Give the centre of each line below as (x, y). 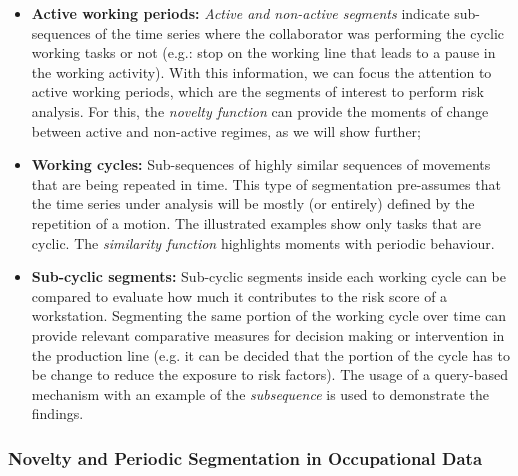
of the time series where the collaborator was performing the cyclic (300, 32)
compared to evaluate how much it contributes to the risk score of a (239, 295)
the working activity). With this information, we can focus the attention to (261, 71)
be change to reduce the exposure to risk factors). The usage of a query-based (269, 374)
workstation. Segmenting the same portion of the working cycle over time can (269, 315)
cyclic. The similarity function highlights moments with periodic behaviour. (263, 242)
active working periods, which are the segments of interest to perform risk (257, 91)
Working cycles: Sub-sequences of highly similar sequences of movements (261, 164)
